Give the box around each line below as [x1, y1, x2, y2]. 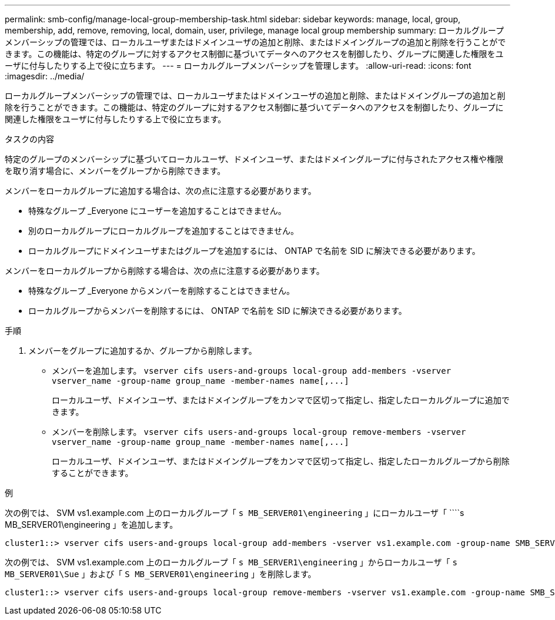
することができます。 [52, 468, 133, 478]
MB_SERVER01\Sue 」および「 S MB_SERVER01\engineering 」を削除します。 [5, 569, 316, 579]
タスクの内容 [5, 134, 54, 144]
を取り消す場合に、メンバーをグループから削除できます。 [5, 166, 226, 176]
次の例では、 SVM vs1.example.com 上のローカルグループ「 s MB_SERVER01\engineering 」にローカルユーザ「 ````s [5, 508, 464, 518]
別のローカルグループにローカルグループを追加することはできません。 [28, 226, 299, 236]
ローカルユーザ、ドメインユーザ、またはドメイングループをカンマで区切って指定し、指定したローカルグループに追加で [52, 395, 510, 405]
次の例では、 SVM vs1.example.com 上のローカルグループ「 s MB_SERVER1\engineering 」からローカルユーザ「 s [5, 557, 457, 567]
